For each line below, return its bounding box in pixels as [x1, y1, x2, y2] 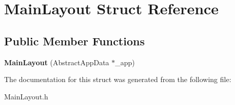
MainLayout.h [4, 91, 48, 101]
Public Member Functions [4, 33, 145, 48]
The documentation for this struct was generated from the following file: [4, 74, 231, 85]
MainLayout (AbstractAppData [4, 57, 109, 67]
